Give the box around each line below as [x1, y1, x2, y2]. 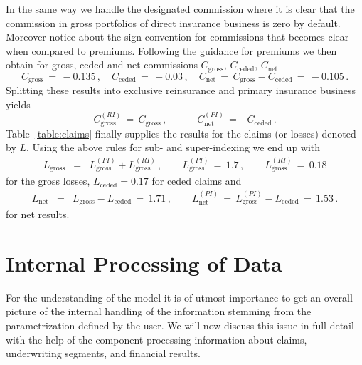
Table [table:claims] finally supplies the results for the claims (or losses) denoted [6, 125, 356, 140]
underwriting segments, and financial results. [6, 346, 201, 361]
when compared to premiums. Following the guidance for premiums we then [6, 43, 337, 58]
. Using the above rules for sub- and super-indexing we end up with [26, 140, 321, 155]
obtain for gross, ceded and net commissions [6, 57, 198, 72]
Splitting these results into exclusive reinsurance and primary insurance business [6, 83, 356, 98]
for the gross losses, [6, 173, 90, 188]
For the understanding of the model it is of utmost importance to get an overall [6, 289, 353, 304]
